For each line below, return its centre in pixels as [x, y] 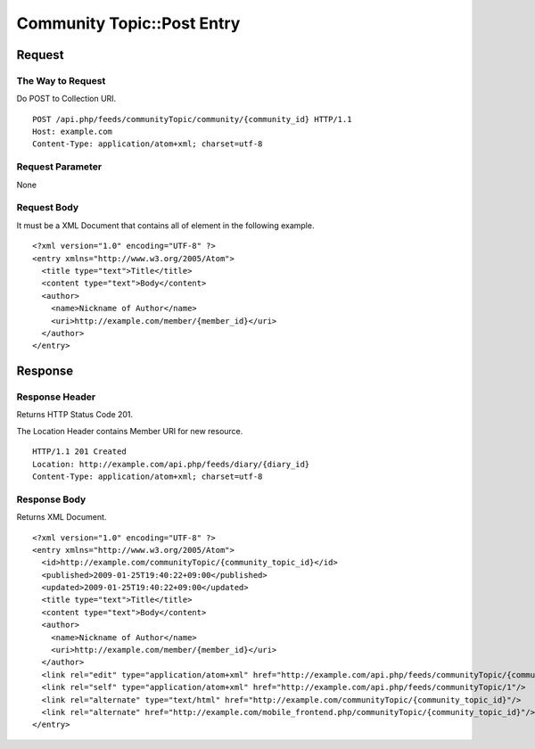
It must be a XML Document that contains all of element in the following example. [165, 225]
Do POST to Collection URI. [66, 99]
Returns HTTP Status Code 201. [75, 415]
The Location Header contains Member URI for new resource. [130, 431]
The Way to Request [61, 80]
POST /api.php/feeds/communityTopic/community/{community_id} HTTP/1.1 [192, 119]
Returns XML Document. [62, 517]
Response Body [51, 499]
